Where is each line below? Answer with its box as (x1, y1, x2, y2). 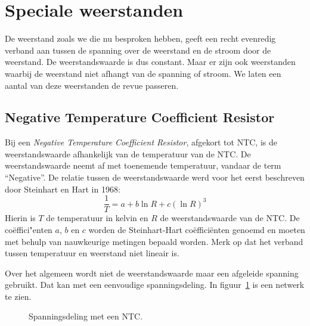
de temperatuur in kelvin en (46, 212, 148, 224)
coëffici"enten (5, 223, 52, 235)
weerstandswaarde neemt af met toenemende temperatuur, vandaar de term (5, 159, 281, 172)
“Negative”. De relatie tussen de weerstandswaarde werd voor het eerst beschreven (5, 171, 305, 184)
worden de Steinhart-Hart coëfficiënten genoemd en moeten (88, 223, 305, 235)
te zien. (5, 290, 32, 302)
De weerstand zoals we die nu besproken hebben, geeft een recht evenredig (5, 32, 276, 45)
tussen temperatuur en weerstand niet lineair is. (5, 247, 179, 259)
